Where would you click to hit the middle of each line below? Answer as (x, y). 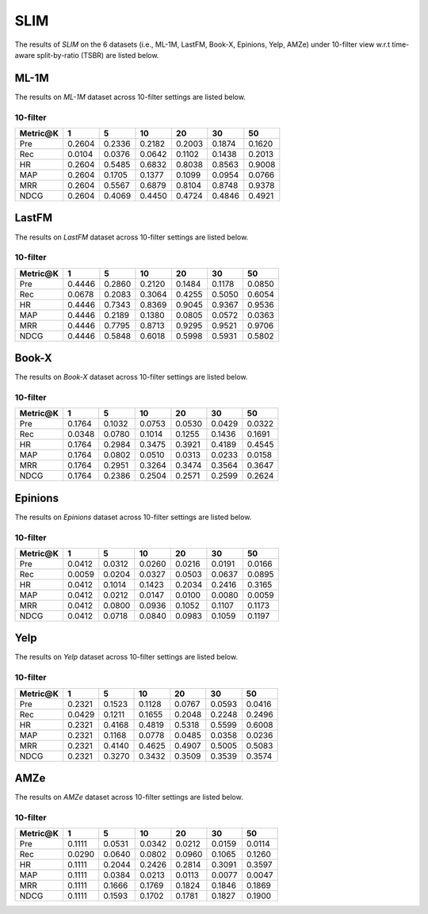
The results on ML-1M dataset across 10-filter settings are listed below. (130, 97)
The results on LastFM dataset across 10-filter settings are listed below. (132, 237)
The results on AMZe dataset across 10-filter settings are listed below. (129, 797)
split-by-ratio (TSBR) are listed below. (98, 55)
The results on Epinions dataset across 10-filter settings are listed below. (133, 517)
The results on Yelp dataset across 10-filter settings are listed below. (126, 657)
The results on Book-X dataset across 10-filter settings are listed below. (132, 377)
